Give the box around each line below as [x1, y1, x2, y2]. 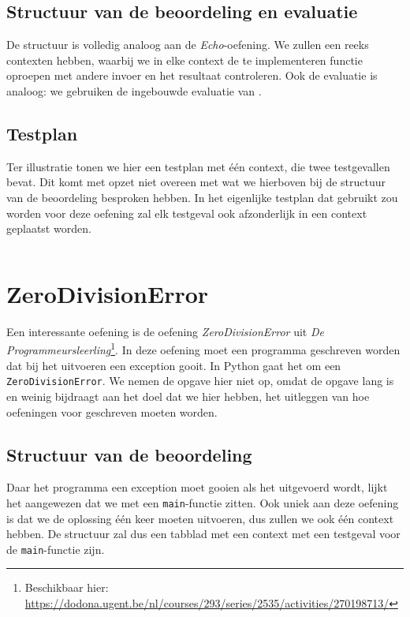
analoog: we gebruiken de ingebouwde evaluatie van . [6, 82, 262, 99]
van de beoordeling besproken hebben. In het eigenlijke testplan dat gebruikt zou [6, 189, 398, 205]
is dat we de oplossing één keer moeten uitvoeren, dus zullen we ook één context [6, 510, 394, 526]
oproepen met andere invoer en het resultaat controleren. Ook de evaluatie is [6, 67, 378, 84]
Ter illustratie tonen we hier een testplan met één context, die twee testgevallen [6, 158, 390, 174]
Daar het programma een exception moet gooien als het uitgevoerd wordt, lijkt [6, 479, 388, 495]
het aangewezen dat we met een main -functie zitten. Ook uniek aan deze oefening [6, 494, 399, 510]
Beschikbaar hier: [24, 579, 109, 596]
